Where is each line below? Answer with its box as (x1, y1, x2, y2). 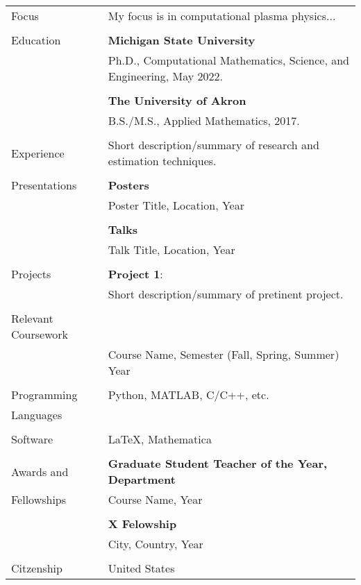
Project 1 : (108, 266, 163, 282)
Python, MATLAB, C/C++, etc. (108, 387, 269, 402)
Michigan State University (108, 32, 255, 48)
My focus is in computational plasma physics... (108, 8, 336, 24)
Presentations (11, 177, 77, 193)
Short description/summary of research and (108, 137, 319, 153)
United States (108, 560, 175, 576)
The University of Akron (108, 92, 246, 108)
